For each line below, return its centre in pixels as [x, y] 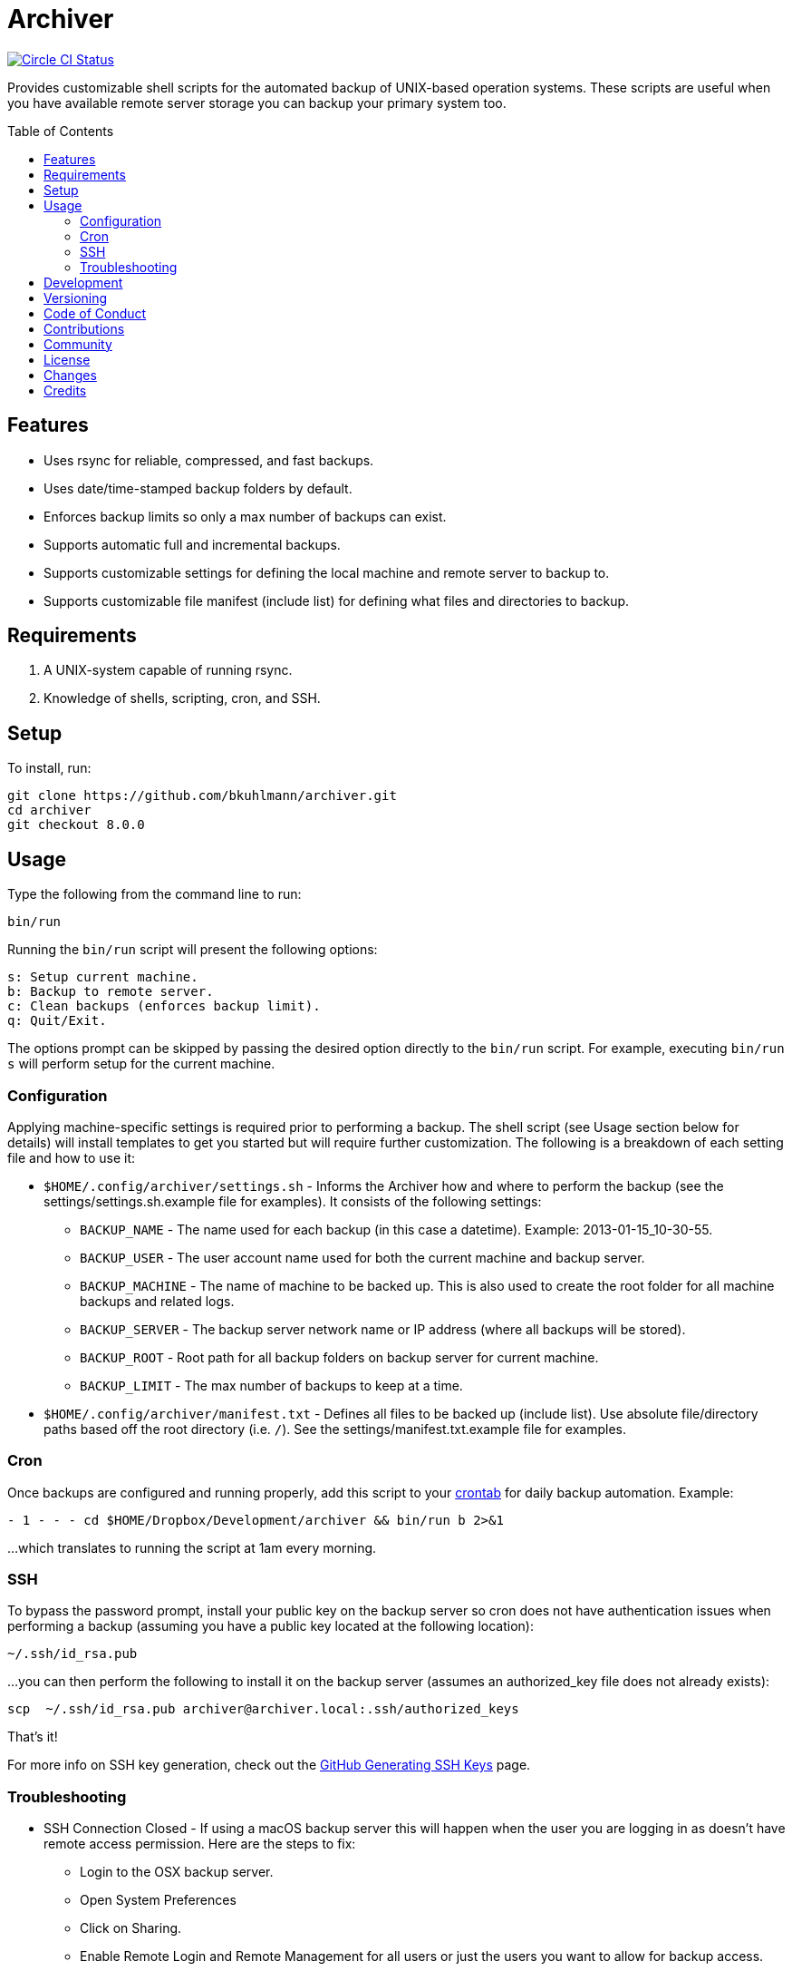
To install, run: [49, 768]
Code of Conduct [95, 313]
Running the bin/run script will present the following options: [193, 950]
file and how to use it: [72, 1157]
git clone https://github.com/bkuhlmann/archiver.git [202, 796]
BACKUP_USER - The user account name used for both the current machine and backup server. [362, 1257]
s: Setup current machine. [103, 977]
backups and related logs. [157, 1301]
